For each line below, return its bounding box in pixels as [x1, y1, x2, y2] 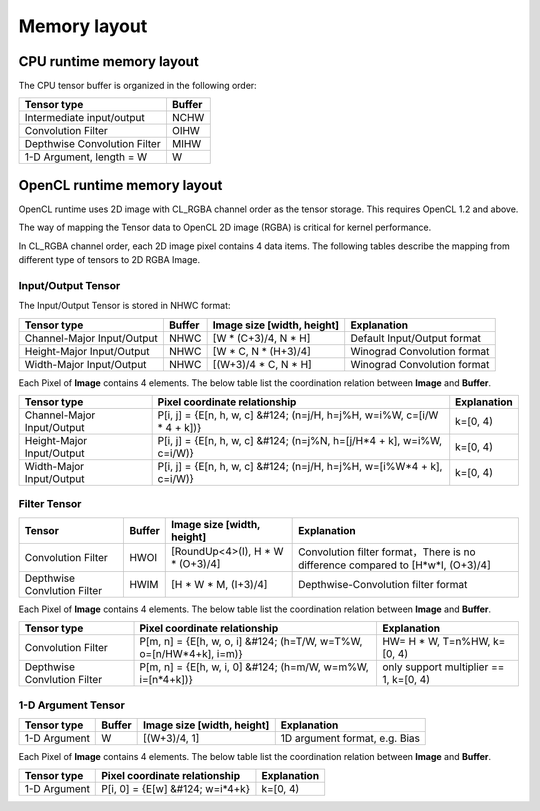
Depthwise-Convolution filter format [298, 577, 468, 591]
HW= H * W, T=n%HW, [381, 635, 491, 649]
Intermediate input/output [24, 111, 145, 125]
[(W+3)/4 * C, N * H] [212, 357, 312, 371]
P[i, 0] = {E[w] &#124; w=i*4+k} [101, 782, 250, 796]
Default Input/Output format [350, 331, 482, 345]
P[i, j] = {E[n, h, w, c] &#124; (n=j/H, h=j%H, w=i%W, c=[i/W [157, 408, 439, 422]
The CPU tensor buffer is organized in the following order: [18, 80, 257, 92]
